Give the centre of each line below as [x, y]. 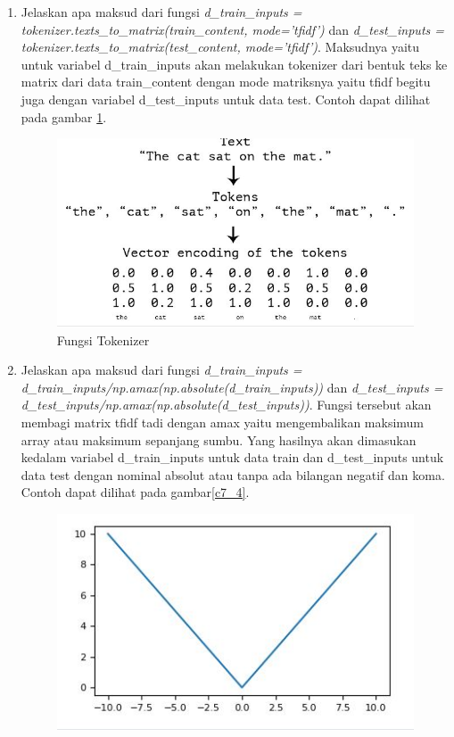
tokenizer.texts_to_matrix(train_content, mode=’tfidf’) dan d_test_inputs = [233, 29]
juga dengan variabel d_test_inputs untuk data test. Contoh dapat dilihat [226, 99]
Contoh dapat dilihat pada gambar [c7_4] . [135, 492]
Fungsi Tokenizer [103, 340]
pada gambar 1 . [64, 116]
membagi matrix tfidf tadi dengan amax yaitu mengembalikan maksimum [223, 422]
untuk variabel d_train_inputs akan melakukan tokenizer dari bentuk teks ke [234, 64]
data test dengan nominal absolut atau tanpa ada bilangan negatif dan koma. [233, 474]
